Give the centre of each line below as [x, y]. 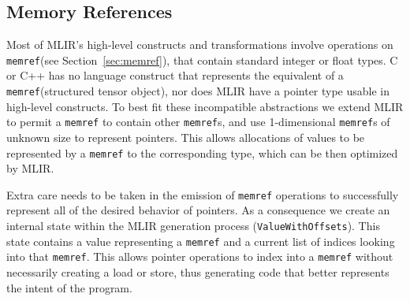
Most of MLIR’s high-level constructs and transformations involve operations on [200, 45]
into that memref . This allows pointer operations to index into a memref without [200, 256]
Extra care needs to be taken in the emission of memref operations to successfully [203, 194]
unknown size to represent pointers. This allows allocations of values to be [186, 137]
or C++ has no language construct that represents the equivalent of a [175, 75]
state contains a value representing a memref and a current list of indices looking [201, 241]
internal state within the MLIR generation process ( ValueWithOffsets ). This [193, 226]
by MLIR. [30, 168]
